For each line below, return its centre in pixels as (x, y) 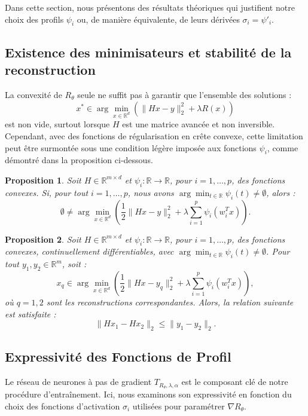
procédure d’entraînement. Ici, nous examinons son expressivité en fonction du (148, 394)
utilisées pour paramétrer (179, 406)
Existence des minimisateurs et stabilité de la (148, 52)
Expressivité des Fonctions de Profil (118, 357)
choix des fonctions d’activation (62, 406)
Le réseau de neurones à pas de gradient (78, 382)
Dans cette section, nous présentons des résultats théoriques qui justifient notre (150, 7)
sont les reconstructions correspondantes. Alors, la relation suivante (170, 302)
